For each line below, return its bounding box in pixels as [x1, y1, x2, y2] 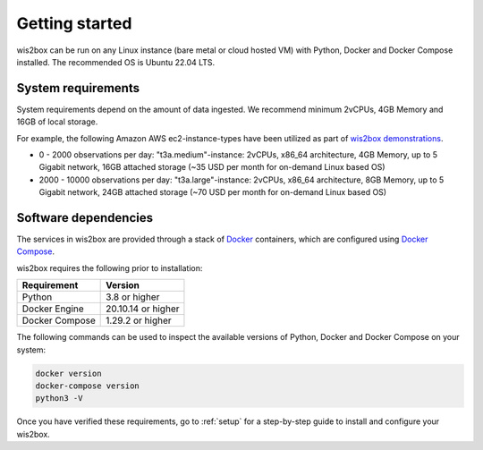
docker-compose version [35, 381, 140, 391]
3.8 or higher [106, 291, 160, 303]
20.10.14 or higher [106, 302, 180, 315]
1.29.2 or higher [106, 314, 172, 327]
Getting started [16, 13, 132, 33]
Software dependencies [16, 210, 154, 225]
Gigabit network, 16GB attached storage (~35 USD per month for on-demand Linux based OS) [38, 162, 386, 173]
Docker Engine [21, 302, 84, 315]
